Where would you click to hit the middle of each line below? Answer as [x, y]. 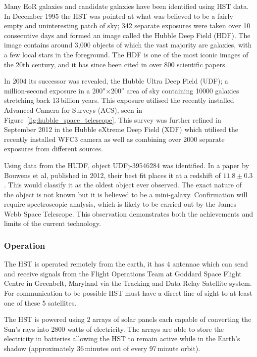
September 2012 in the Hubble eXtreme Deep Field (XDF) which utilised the [121, 129]
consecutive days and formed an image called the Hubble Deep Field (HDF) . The [127, 35]
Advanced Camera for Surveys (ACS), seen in [73, 110]
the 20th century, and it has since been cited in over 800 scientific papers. [116, 64]
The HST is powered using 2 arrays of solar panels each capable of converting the [128, 319]
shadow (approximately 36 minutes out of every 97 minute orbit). [102, 348]
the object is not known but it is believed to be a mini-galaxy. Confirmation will [126, 194]
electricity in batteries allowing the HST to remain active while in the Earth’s [122, 338]
